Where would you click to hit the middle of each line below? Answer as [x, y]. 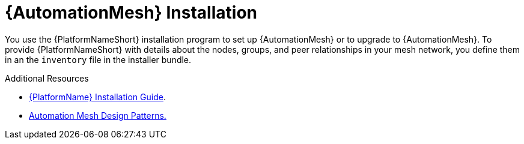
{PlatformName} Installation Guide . [97, 97]
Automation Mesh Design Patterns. [98, 115]
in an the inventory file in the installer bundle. [98, 59]
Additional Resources [47, 78]
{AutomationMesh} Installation [131, 13]
